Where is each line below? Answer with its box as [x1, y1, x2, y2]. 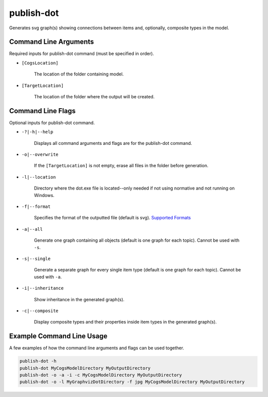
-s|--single [21, 256, 51, 262]
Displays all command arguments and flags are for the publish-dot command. [34, 140, 192, 146]
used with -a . [34, 273, 62, 280]
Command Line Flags [9, 107, 76, 115]
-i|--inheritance [21, 285, 64, 291]
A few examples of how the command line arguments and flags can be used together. [9, 345, 185, 351]
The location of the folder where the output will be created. [34, 94, 155, 100]
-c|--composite [21, 308, 59, 314]
